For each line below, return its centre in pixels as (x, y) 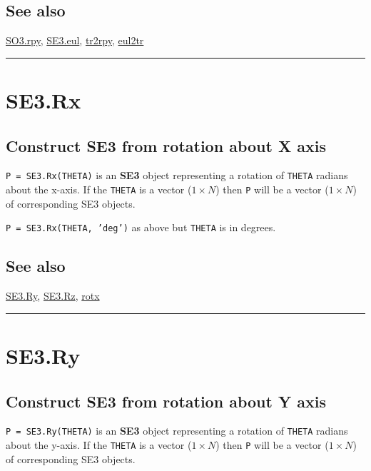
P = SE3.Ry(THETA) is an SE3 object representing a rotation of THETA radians (177, 431)
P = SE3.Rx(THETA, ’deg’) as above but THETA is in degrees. (141, 227)
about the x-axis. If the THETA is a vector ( (99, 189)
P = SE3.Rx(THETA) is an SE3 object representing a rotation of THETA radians (177, 175)
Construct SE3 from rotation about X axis (166, 145)
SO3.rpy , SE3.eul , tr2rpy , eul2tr (75, 40)
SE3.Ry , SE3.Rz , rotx (53, 296)
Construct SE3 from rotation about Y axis (166, 401)
